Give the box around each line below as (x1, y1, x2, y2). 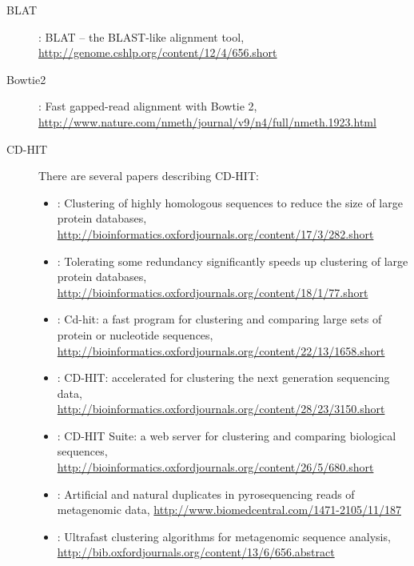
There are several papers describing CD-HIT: (38, 167, 259, 184)
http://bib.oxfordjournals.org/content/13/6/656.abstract (57, 544, 335, 560)
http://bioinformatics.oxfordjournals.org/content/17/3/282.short (57, 225, 374, 242)
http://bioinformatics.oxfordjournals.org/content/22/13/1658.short (57, 342, 385, 359)
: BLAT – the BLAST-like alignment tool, (38, 28, 245, 45)
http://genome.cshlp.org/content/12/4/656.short (38, 44, 277, 61)
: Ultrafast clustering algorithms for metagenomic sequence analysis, (57, 528, 391, 544)
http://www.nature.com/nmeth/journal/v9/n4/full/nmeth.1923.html (38, 113, 376, 130)
